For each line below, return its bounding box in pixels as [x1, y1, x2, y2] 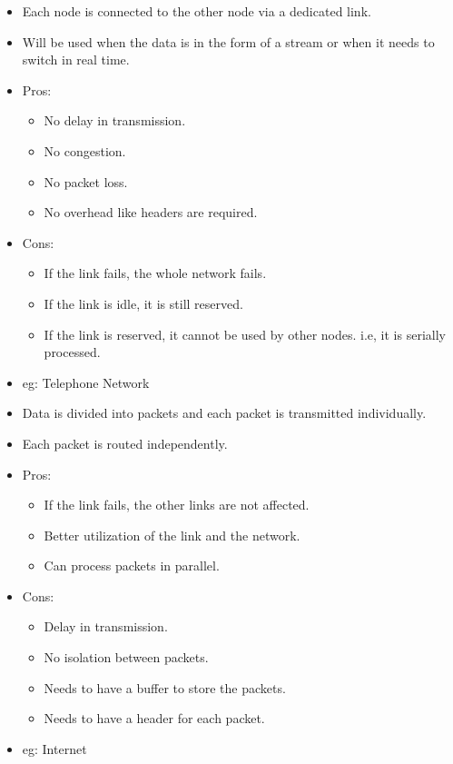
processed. [44, 342, 101, 362]
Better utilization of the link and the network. [44, 525, 300, 544]
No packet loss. [44, 172, 128, 191]
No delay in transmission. [44, 111, 186, 130]
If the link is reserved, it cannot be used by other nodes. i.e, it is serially [44, 324, 446, 343]
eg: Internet [22, 739, 87, 758]
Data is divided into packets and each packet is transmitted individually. [22, 403, 427, 422]
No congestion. [44, 141, 126, 160]
